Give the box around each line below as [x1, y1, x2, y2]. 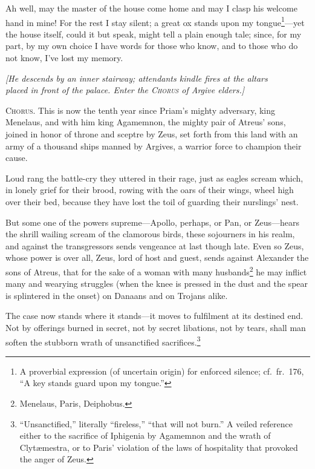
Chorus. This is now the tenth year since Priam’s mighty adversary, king [5, 103, 276, 116]
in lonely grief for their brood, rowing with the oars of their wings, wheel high [5, 183, 294, 196]
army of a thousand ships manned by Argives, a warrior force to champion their [5, 139, 302, 152]
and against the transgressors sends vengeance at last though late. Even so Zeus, [5, 239, 304, 252]
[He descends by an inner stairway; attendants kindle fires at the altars [5, 71, 268, 84]
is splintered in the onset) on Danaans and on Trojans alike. [5, 289, 228, 301]
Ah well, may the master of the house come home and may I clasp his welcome [5, 2, 297, 14]
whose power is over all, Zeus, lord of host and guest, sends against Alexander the [5, 251, 309, 264]
